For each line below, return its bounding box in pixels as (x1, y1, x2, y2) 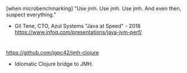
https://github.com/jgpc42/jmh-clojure (6, 49, 100, 56)
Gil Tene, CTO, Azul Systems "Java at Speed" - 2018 (14, 23, 141, 29)
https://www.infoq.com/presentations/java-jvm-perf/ (14, 29, 142, 36)
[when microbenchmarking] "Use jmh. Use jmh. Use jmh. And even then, (6, 5, 182, 12)
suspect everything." (6, 11, 57, 18)
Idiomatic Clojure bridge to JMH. (14, 61, 94, 68)
